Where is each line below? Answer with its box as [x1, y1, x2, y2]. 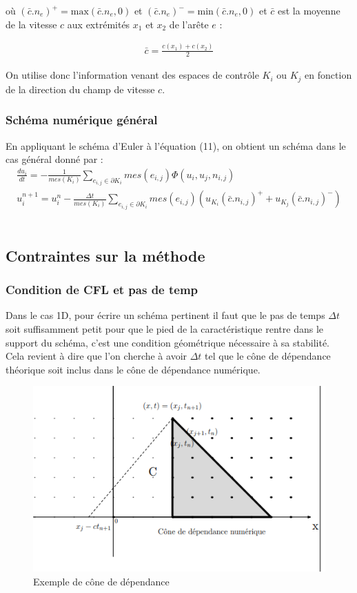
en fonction [305, 68, 352, 82]
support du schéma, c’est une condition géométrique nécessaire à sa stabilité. [6, 335, 330, 349]
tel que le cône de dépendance [205, 349, 331, 363]
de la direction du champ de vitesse [6, 81, 155, 96]
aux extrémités [67, 17, 130, 31]
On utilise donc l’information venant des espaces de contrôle [6, 68, 259, 82]
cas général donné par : [6, 152, 103, 166]
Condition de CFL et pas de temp [6, 281, 198, 298]
